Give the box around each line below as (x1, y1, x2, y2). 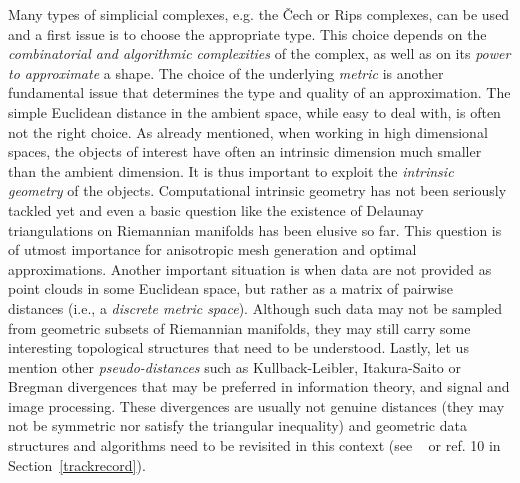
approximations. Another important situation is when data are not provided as (8, 258, 492, 279)
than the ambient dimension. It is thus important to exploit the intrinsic (8, 160, 454, 181)
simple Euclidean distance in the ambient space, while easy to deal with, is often (8, 101, 501, 122)
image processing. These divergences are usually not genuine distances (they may (8, 395, 505, 416)
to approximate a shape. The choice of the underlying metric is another (8, 62, 444, 83)
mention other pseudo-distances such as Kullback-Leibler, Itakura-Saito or (8, 356, 461, 377)
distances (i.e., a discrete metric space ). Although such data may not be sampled (8, 297, 503, 318)
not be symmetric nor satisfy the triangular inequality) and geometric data (8, 415, 467, 436)
